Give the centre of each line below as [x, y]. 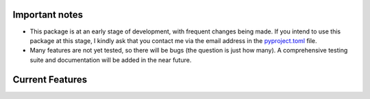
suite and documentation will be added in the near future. [111, 60]
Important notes [48, 15]
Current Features [50, 80]
